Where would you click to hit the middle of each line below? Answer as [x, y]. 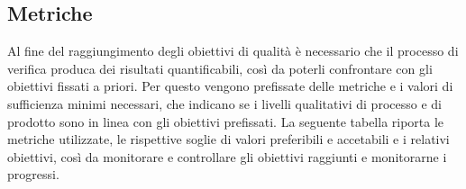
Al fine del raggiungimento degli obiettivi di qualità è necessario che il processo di [233, 51]
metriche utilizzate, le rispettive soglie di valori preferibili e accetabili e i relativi [228, 139]
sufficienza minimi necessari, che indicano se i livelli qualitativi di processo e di [224, 103]
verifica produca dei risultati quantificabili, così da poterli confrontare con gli [220, 68]
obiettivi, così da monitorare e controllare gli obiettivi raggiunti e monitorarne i [227, 156]
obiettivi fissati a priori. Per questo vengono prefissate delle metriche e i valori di [230, 86]
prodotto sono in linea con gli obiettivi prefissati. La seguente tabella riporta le [226, 121]
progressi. [33, 174]
